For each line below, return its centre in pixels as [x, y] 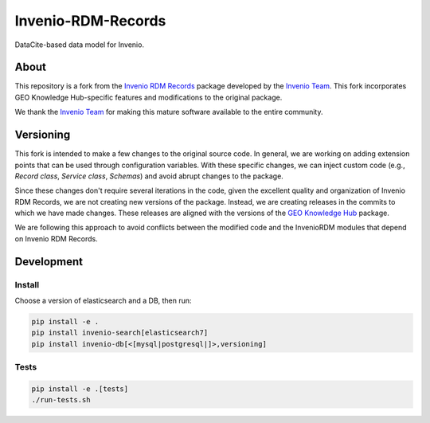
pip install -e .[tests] [80, 389]
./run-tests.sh [61, 400]
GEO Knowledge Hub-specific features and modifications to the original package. [149, 97]
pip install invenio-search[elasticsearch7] [120, 333]
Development [49, 262]
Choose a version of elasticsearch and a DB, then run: [103, 301]
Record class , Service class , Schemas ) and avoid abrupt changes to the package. [149, 176]
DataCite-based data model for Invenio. [80, 45]
